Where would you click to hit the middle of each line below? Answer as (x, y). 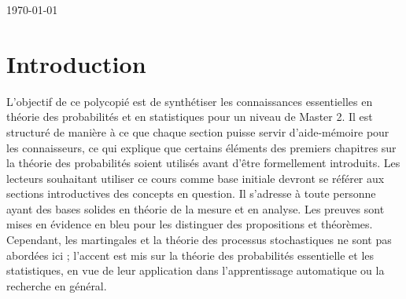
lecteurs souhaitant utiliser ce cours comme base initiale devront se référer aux (196, 178)
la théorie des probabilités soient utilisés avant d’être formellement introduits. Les (203, 163)
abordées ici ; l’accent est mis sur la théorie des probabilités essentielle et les (190, 255)
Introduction (76, 63)
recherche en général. (57, 285)
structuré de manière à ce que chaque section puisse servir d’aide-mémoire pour (198, 131)
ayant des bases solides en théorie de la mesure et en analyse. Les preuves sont (196, 208)
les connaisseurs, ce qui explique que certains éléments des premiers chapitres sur (201, 147)
